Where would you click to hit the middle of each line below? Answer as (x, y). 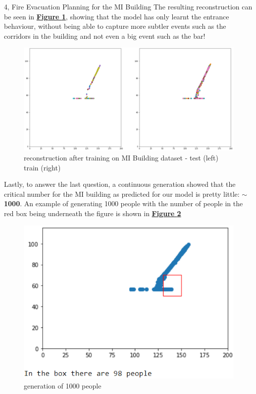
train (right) (42, 167)
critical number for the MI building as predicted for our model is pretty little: (122, 194)
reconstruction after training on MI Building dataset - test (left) (121, 158)
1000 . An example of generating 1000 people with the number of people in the (124, 203)
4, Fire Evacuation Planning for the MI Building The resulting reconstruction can (128, 6)
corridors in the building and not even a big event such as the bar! (105, 36)
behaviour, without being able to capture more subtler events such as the (115, 26)
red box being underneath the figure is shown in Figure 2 (93, 213)
